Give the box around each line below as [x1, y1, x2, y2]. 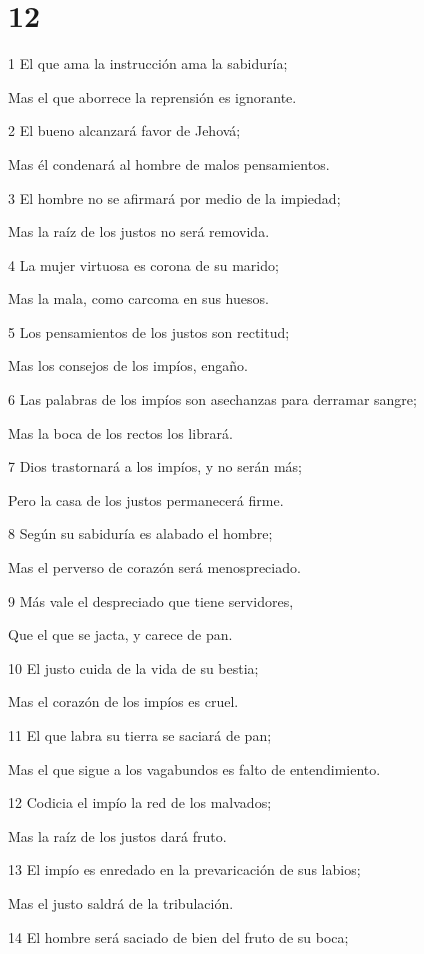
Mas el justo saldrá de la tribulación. [8, 892, 234, 913]
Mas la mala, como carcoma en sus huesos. [8, 288, 269, 309]
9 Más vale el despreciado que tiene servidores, [8, 590, 294, 611]
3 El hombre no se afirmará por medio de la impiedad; [8, 187, 341, 208]
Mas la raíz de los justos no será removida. [8, 221, 270, 242]
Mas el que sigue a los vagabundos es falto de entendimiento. [8, 758, 381, 779]
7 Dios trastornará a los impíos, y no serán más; [8, 456, 303, 477]
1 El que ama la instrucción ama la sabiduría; [8, 53, 288, 74]
